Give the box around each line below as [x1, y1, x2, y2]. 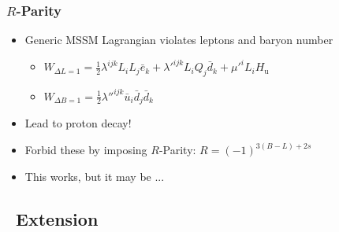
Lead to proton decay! [24, 115, 132, 131]
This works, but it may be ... [24, 168, 165, 184]
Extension [16, 206, 99, 230]
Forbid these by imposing [24, 142, 147, 158]
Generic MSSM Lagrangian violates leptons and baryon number [24, 31, 333, 48]
